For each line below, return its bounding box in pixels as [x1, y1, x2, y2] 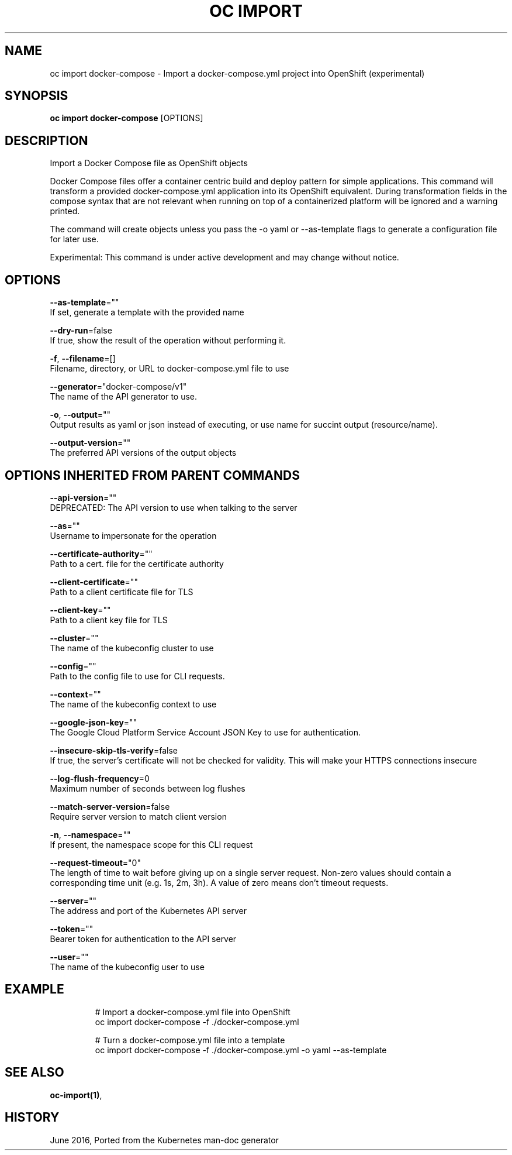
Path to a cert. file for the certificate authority [50, 558, 224, 569]
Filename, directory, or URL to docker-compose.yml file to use [50, 363, 289, 374]
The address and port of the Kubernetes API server [50, 905, 247, 916]
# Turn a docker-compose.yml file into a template [95, 1034, 285, 1045]
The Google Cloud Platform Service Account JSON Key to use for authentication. [50, 727, 361, 737]
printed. [50, 206, 80, 216]
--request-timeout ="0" [50, 857, 141, 868]
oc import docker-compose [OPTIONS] [50, 113, 203, 123]
